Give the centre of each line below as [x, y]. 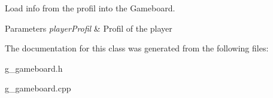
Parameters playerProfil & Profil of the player [89, 28]
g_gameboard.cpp [38, 88]
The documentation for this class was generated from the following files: [137, 48]
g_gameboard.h [34, 68]
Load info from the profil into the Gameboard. [90, 8]
